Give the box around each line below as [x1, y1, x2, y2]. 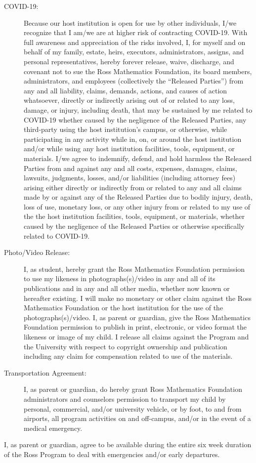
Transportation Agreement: [4, 367, 86, 378]
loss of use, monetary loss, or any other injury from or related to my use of [24, 201, 251, 211]
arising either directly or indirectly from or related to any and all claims [24, 182, 242, 192]
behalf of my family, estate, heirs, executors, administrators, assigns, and [24, 46, 244, 57]
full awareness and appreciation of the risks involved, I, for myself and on [24, 37, 246, 47]
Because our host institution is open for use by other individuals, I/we [24, 17, 237, 28]
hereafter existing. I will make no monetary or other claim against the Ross [24, 293, 252, 303]
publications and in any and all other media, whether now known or [24, 283, 230, 294]
